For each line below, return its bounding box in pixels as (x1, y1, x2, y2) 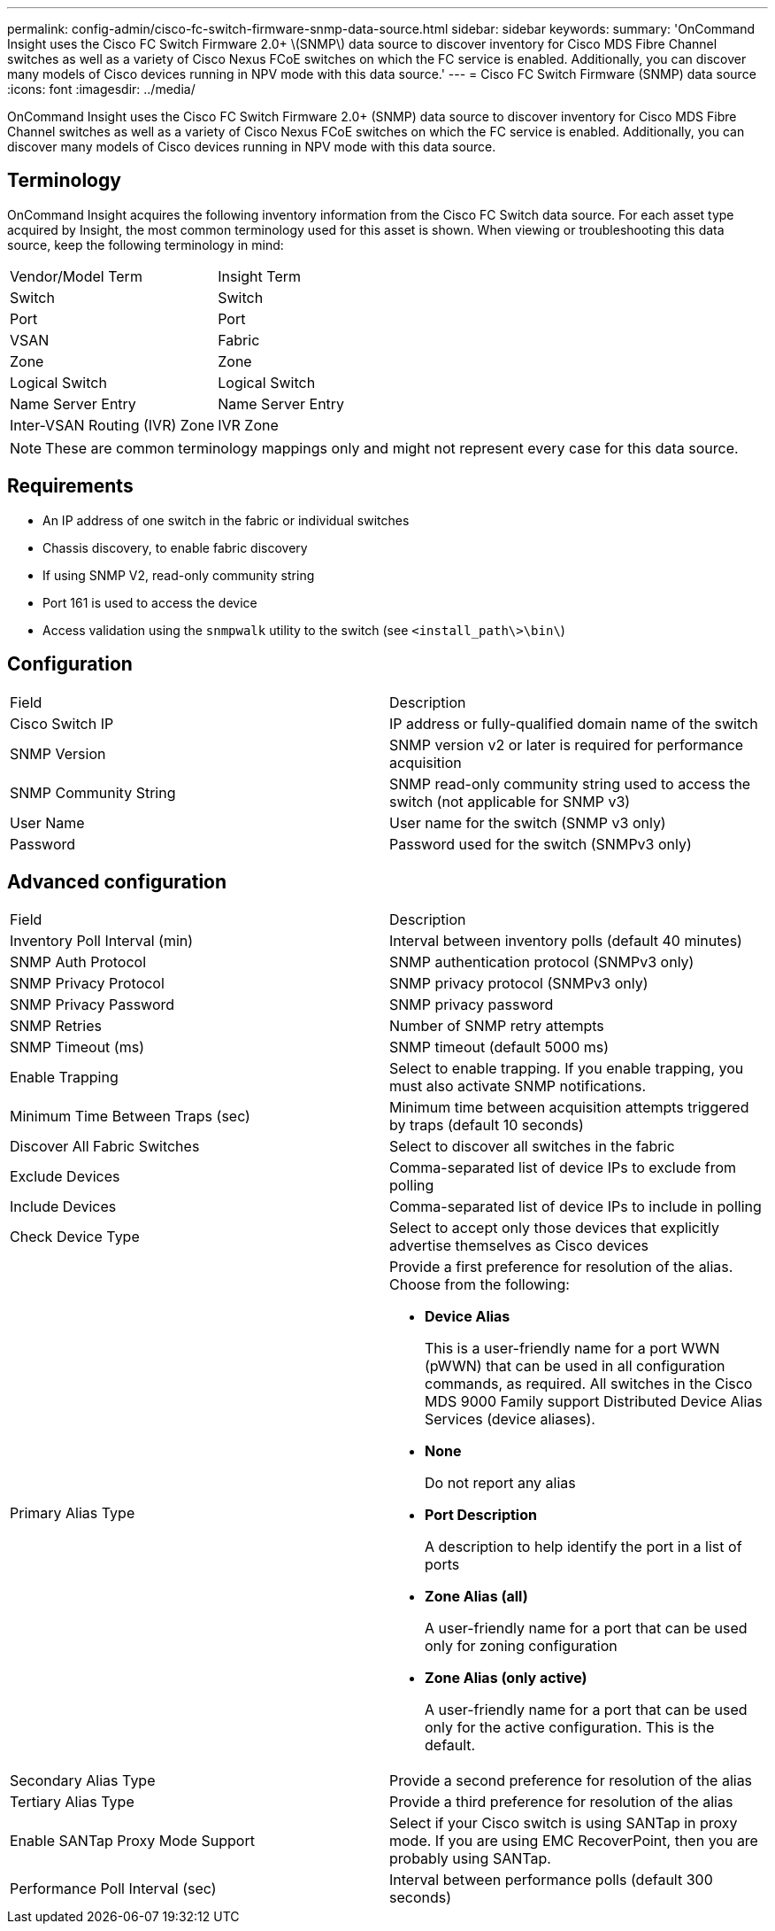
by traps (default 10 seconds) (389, 1116, 584, 1135)
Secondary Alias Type (10, 1772, 156, 1790)
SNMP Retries (10, 1017, 102, 1035)
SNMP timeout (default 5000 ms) (389, 1038, 610, 1057)
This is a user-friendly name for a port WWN (425, 1339, 720, 1358)
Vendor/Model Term (10, 267, 142, 285)
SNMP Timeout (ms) (10, 1038, 144, 1057)
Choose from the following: (389, 1276, 570, 1294)
